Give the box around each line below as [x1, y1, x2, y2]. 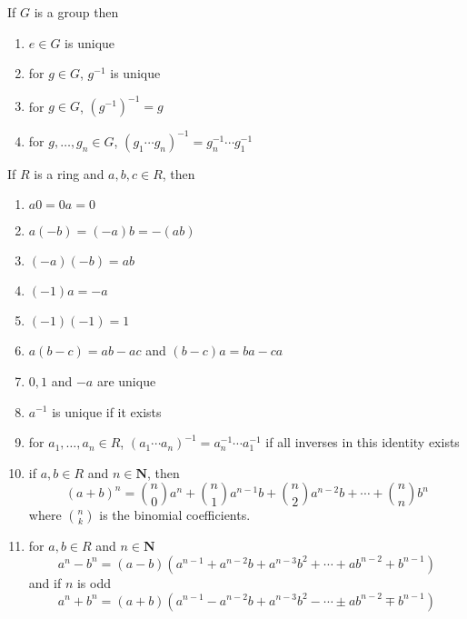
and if [28, 573, 62, 592]
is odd [76, 573, 111, 592]
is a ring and [34, 164, 104, 183]
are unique [96, 371, 156, 390]
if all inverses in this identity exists [265, 433, 460, 452]
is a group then [34, 3, 119, 21]
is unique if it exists [52, 402, 162, 421]
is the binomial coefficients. [99, 505, 251, 524]
